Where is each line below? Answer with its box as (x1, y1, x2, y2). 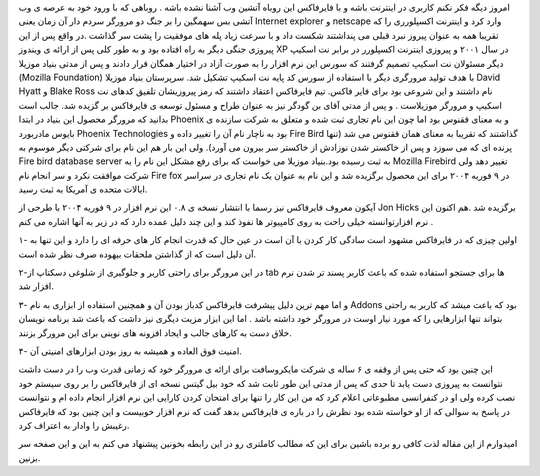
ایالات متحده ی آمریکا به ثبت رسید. (18, 183, 148, 195)
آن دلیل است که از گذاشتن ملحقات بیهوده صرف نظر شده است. (18, 248, 257, 260)
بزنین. (18, 451, 41, 464)
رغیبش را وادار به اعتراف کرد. (18, 419, 130, 431)
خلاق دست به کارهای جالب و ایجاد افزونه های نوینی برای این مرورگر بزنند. (18, 326, 292, 339)
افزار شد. (18, 280, 55, 292)
